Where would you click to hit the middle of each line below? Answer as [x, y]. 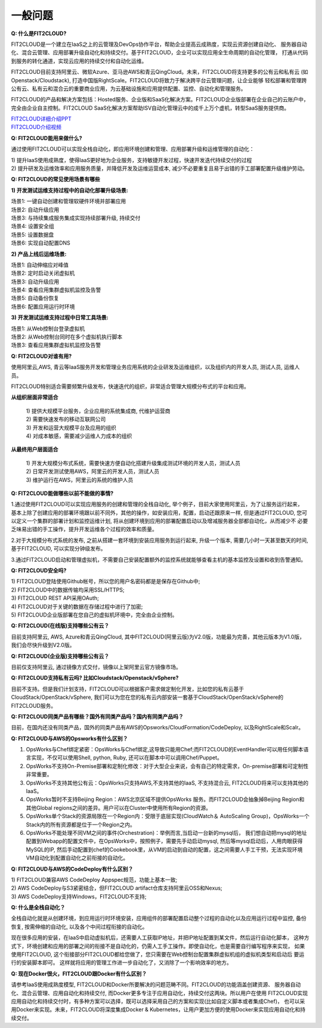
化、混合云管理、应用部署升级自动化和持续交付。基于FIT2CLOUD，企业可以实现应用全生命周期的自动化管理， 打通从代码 [160, 52]
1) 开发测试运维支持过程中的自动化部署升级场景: [69, 190]
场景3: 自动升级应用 [35, 281]
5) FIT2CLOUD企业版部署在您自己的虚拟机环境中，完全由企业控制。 [94, 615]
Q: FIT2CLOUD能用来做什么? [47, 138]
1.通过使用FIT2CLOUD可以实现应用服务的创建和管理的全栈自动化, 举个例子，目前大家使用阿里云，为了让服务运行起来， [157, 504]
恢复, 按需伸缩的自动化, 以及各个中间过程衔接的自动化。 [79, 927]
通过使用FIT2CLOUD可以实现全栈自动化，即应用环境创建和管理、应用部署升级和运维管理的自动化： [133, 149]
